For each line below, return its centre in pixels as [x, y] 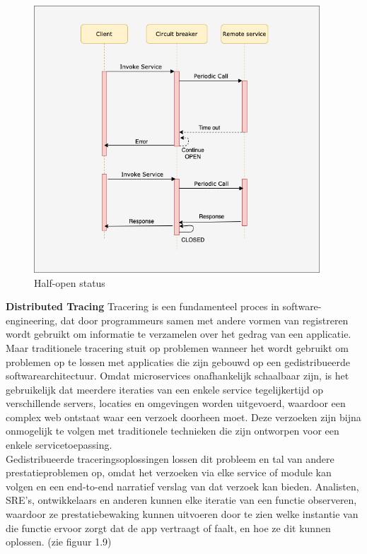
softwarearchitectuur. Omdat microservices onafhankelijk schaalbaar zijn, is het [177, 376]
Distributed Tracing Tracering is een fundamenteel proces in [142, 306]
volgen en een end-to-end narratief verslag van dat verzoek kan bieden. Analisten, [182, 486]
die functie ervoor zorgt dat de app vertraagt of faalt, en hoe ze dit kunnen [168, 528]
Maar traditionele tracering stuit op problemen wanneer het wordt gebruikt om [177, 347]
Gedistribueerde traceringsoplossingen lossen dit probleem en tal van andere [170, 458]
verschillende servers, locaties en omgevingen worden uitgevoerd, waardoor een [176, 403]
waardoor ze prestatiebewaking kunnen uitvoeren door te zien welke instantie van [182, 514]
